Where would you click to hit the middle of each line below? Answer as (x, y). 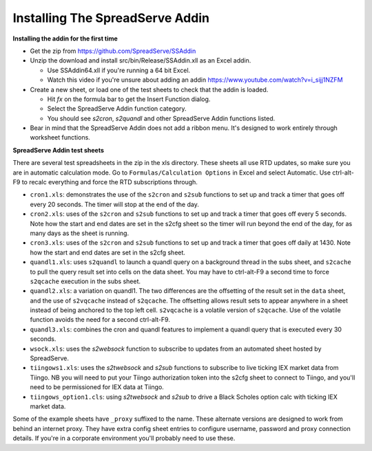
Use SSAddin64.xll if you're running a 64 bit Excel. (119, 70)
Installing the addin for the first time (65, 38)
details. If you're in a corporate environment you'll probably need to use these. (124, 438)
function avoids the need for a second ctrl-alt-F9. (100, 320)
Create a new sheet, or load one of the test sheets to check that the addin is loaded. (149, 89)
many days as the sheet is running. (80, 233)
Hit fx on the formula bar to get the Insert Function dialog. (129, 99)
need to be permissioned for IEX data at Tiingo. (97, 387)
